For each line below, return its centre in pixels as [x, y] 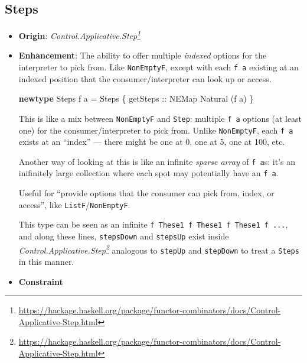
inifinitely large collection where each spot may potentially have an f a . [148, 173]
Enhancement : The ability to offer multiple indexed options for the [143, 55]
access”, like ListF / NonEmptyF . [74, 204]
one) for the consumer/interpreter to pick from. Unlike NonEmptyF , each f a [156, 130]
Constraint [41, 281]
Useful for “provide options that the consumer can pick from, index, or [146, 193]
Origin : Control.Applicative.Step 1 [80, 35]
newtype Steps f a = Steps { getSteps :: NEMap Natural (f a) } [136, 98]
